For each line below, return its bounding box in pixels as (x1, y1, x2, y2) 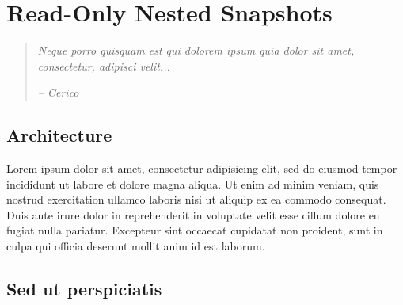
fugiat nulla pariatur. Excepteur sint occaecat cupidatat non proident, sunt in (6, 222, 383, 238)
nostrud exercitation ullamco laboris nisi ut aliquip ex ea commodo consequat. (6, 191, 386, 208)
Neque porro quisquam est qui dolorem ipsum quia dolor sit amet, (37, 42, 355, 59)
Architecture (6, 123, 112, 147)
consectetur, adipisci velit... (37, 57, 170, 74)
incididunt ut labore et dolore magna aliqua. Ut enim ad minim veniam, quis (6, 175, 379, 192)
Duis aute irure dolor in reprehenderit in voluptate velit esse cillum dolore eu (6, 206, 380, 223)
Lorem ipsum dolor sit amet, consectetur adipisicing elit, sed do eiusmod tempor (6, 160, 397, 177)
